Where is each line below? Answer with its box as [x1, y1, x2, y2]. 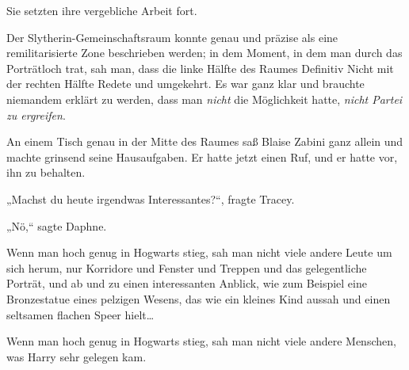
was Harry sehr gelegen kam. [6, 348, 147, 364]
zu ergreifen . [6, 106, 66, 123]
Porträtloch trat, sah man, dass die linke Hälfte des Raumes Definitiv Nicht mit [6, 59, 394, 76]
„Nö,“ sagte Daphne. [6, 217, 107, 234]
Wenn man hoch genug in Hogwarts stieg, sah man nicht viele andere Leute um [6, 244, 392, 261]
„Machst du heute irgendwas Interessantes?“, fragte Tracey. [6, 190, 295, 207]
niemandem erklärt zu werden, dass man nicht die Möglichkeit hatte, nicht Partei [6, 90, 403, 107]
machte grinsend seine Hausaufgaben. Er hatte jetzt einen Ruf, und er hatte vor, [6, 148, 398, 165]
